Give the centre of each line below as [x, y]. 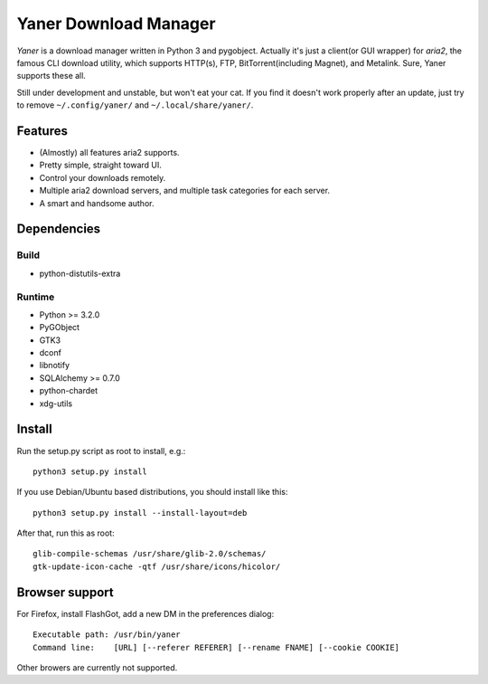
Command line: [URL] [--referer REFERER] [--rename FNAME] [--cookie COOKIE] [216, 647]
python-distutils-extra [80, 273]
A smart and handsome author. [97, 203]
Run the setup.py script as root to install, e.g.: [101, 451]
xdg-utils [56, 404]
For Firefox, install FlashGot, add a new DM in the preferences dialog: [145, 613]
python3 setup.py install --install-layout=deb [140, 513]
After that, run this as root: [66, 533]
